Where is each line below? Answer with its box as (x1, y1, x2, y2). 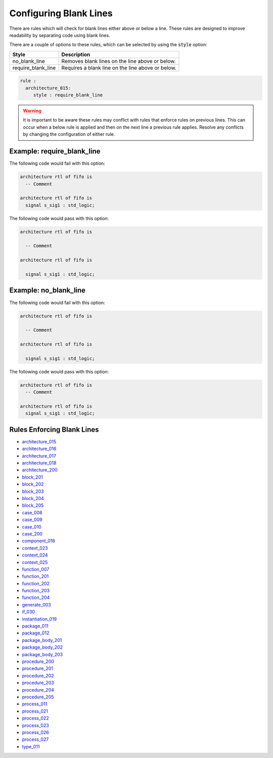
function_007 (22, 566, 50, 572)
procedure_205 (22, 694, 54, 700)
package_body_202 (22, 644, 63, 651)
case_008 (22, 509, 42, 515)
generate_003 (22, 601, 51, 608)
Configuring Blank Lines (9, 8, 113, 19)
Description (61, 51, 90, 58)
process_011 (22, 701, 48, 707)
